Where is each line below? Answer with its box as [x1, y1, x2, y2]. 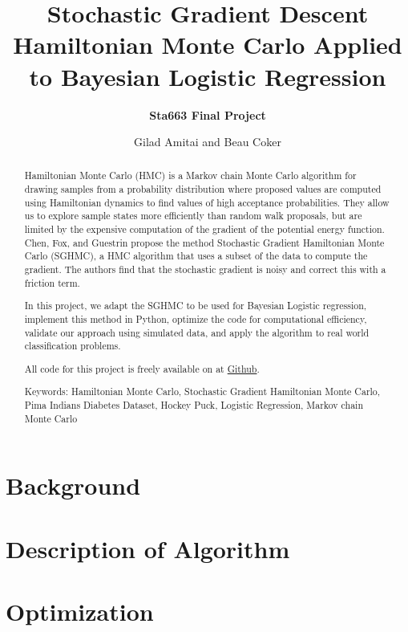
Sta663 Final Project [149, 106, 266, 123]
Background [6, 469, 141, 502]
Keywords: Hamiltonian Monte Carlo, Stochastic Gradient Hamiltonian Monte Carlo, [24, 385, 381, 398]
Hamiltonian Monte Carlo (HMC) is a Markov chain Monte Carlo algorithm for [24, 169, 357, 182]
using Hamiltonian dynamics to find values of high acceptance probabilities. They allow [24, 195, 390, 209]
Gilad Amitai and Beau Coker [134, 133, 281, 150]
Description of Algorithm [6, 532, 290, 565]
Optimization [6, 595, 154, 628]
